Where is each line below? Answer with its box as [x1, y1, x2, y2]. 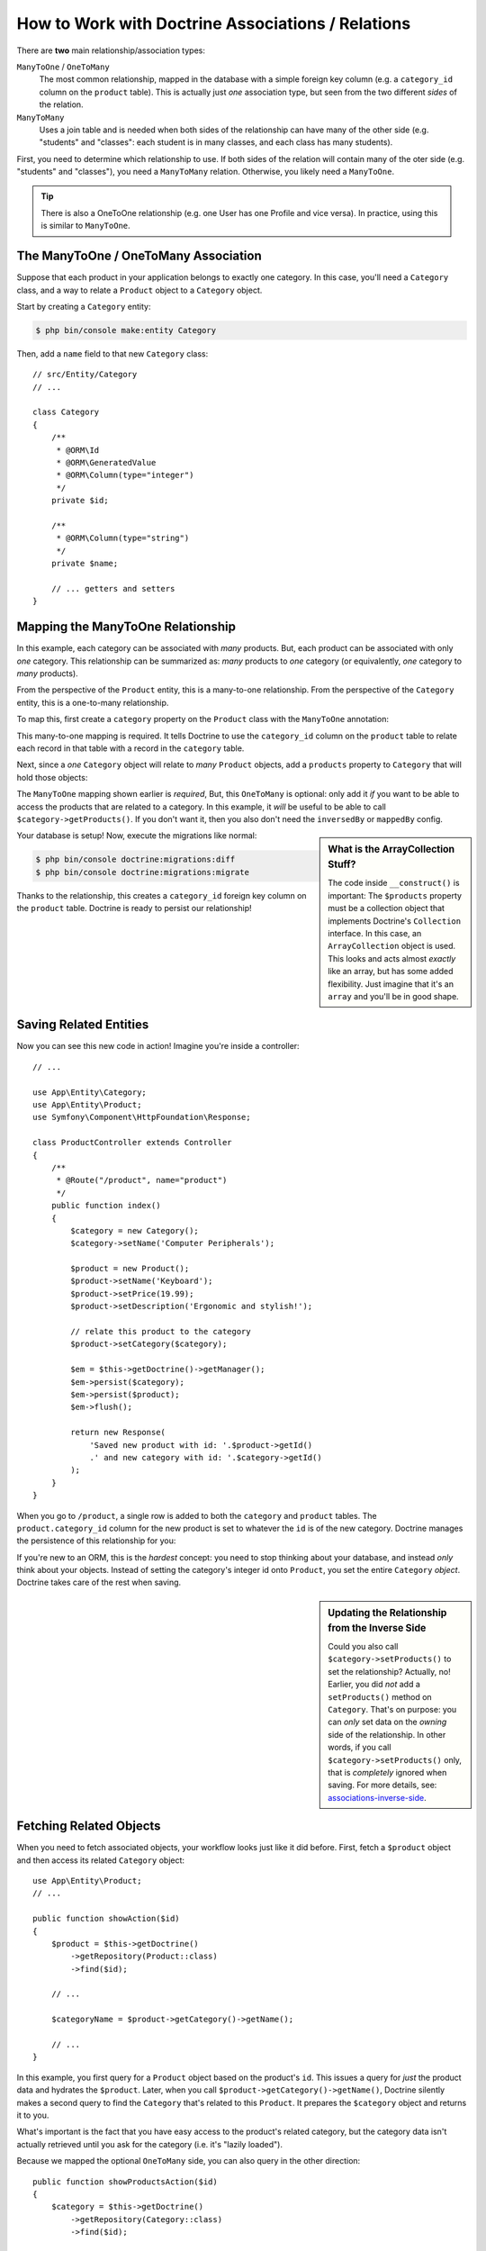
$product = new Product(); [70, 1263, 190, 1274]
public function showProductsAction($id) [32, 2176, 218, 2187]
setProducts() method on [328, 1691, 432, 1702]
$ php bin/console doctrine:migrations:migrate [35, 867, 249, 877]
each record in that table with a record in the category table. [16, 743, 245, 754]
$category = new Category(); [70, 1225, 200, 1235]
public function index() [50, 1200, 161, 1211]
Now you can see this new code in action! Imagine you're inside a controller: [16, 1041, 301, 1052]
